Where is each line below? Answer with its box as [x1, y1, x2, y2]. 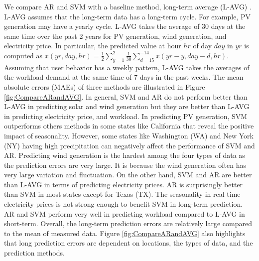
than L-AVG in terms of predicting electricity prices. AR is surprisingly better [4, 179, 243, 189]
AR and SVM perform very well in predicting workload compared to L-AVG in [4, 208, 245, 219]
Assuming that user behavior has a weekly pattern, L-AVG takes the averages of [4, 62, 250, 72]
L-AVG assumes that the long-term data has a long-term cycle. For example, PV [4, 11, 251, 21]
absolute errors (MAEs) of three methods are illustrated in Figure [4, 81, 205, 92]
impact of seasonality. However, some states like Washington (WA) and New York [4, 130, 254, 140]
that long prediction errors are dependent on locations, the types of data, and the [4, 238, 253, 248]
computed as [4, 50, 43, 60]
